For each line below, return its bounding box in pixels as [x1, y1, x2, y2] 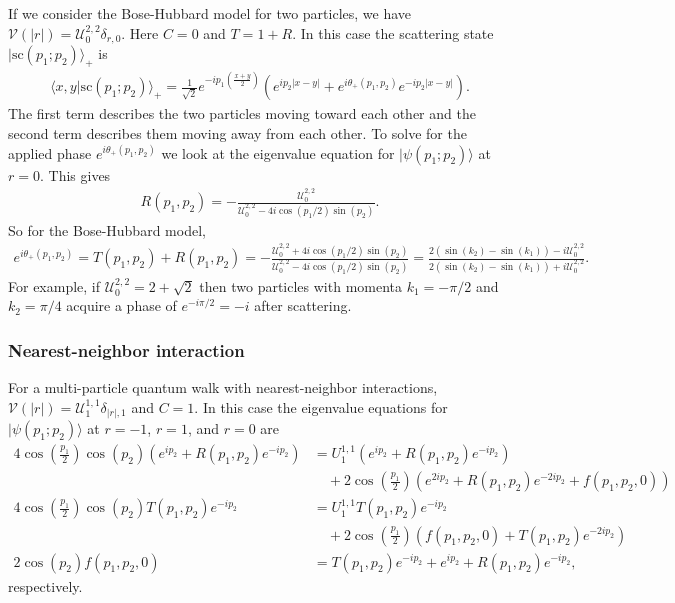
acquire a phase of [66, 295, 177, 316]
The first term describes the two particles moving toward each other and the [8, 103, 476, 124]
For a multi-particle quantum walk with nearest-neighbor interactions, [8, 377, 438, 398]
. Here [121, 22, 159, 43]
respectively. [8, 575, 83, 596]
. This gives [39, 164, 111, 185]
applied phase [8, 142, 92, 163]
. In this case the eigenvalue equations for [194, 396, 448, 417]
